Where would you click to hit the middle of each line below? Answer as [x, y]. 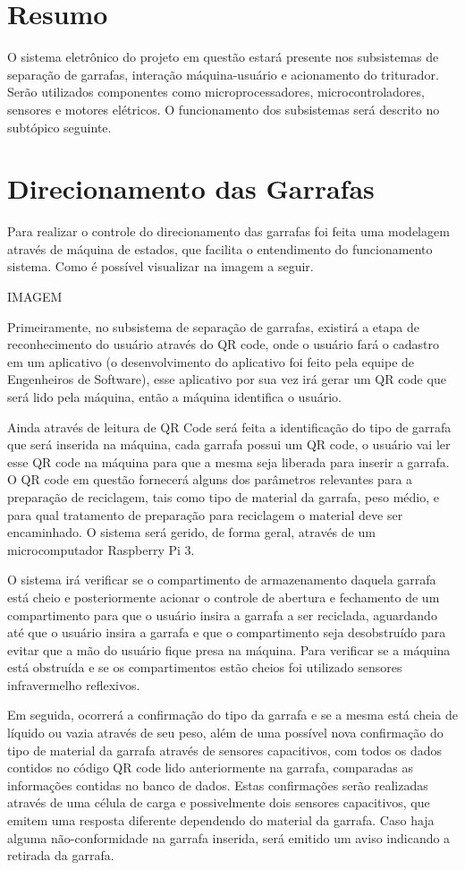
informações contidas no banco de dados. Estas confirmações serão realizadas [218, 785]
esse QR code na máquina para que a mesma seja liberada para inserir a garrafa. [228, 461]
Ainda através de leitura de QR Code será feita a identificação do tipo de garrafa [229, 426]
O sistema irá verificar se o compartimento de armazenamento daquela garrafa [222, 580]
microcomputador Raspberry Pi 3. [101, 549]
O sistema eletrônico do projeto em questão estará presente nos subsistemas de [223, 57]
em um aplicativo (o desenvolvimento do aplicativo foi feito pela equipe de [211, 361]
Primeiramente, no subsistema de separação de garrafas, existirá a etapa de [213, 326]
